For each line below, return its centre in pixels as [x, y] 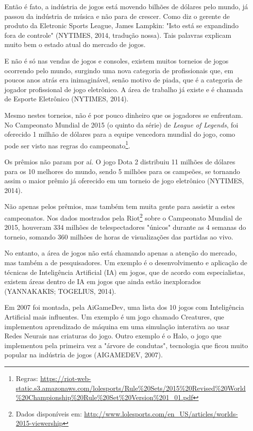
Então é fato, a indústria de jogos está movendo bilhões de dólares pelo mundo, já [126, 6]
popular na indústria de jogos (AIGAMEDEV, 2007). [84, 355]
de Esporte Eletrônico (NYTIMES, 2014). [67, 99]
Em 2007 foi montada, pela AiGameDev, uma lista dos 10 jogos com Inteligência [124, 307]
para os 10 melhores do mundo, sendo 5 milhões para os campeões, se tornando [122, 171]
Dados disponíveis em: [49, 413]
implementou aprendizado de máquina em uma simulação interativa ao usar [117, 326]
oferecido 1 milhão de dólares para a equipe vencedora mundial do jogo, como [120, 134]
